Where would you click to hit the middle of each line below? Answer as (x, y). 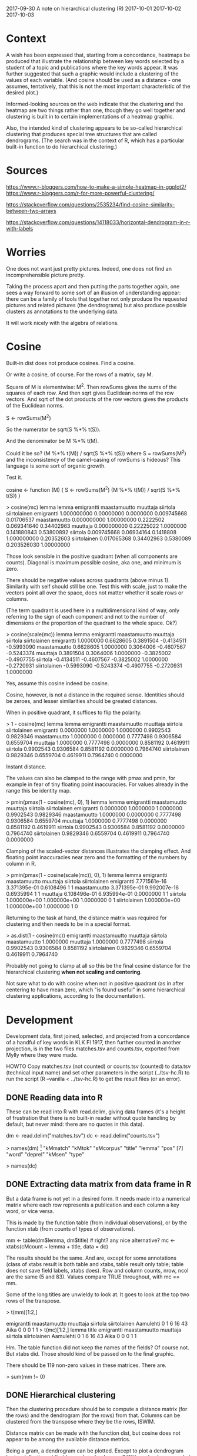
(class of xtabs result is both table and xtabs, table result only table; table (95, 1264)
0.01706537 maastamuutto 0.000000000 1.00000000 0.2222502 (85, 520)
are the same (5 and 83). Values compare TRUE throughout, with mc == (93, 1277)
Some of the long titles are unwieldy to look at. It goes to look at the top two (98, 1294)
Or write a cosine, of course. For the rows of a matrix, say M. (80, 374)
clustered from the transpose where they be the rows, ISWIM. (81, 1422)
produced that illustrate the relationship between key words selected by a (95, 61)
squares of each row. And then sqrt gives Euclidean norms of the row (90, 393)
